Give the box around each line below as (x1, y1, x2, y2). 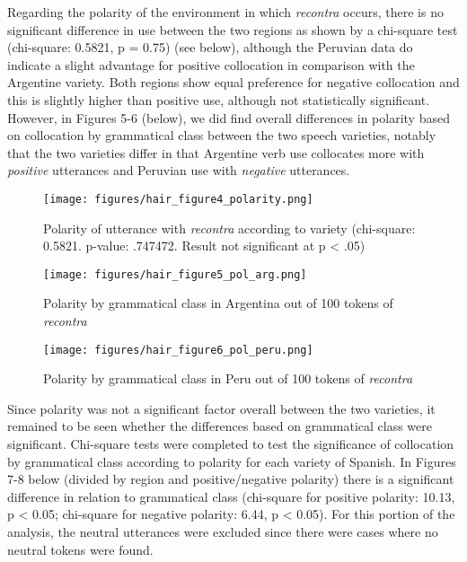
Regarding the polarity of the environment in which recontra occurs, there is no (7, 3, 444, 21)
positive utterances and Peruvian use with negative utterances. (7, 161, 350, 180)
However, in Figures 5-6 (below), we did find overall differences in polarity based (7, 108, 450, 127)
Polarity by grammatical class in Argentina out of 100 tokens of (43, 294, 393, 312)
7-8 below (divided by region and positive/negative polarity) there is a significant (7, 470, 454, 488)
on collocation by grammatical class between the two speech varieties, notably (7, 126, 436, 145)
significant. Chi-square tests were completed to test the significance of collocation (7, 435, 454, 453)
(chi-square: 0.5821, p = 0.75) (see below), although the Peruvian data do (7, 38, 413, 57)
